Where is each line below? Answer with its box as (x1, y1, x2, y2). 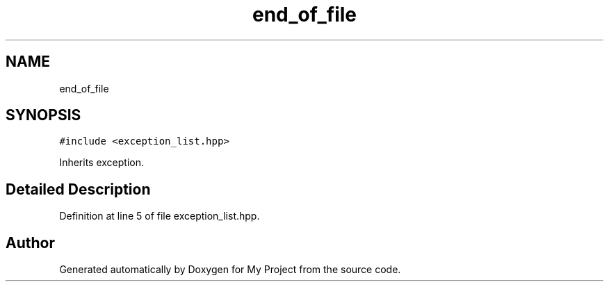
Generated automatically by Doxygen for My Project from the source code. (59, 263, 401, 276)
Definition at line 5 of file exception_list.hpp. (59, 210, 260, 222)
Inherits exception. (59, 156, 145, 169)
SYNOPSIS (6, 106, 81, 124)
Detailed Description (6, 180, 151, 198)
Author (6, 233, 55, 252)
